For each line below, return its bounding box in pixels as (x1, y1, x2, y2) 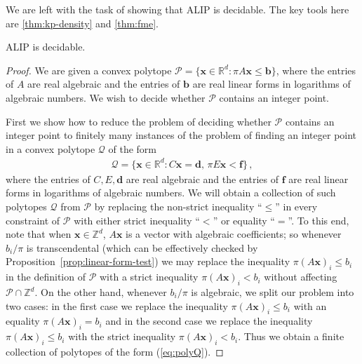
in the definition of (6, 269, 86, 284)
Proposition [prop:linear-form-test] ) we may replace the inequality (6, 254, 290, 269)
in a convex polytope (6, 141, 95, 156)
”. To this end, (288, 213, 349, 227)
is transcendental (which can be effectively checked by (26, 240, 258, 255)
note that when (6, 227, 72, 241)
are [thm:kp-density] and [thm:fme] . (6, 15, 159, 30)
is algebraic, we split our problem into (191, 285, 354, 299)
